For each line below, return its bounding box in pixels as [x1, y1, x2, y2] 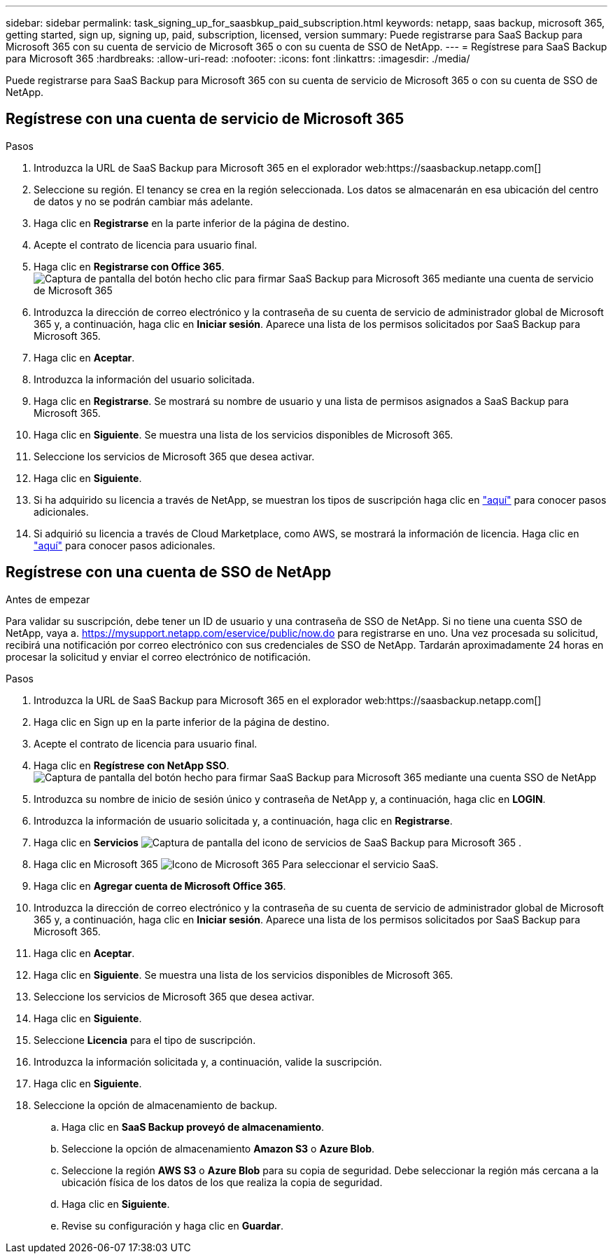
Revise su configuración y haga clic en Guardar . [62, 1219, 284, 1232]
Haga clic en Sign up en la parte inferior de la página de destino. [34, 715, 330, 728]
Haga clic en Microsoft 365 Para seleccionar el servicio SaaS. [34, 858, 439, 870]
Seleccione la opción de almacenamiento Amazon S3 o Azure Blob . [62, 1142, 375, 1155]
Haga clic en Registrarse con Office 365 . [34, 260, 225, 273]
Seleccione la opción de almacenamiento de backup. [34, 1099, 278, 1111]
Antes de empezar [6, 593, 90, 605]
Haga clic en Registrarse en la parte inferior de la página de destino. [34, 216, 350, 229]
